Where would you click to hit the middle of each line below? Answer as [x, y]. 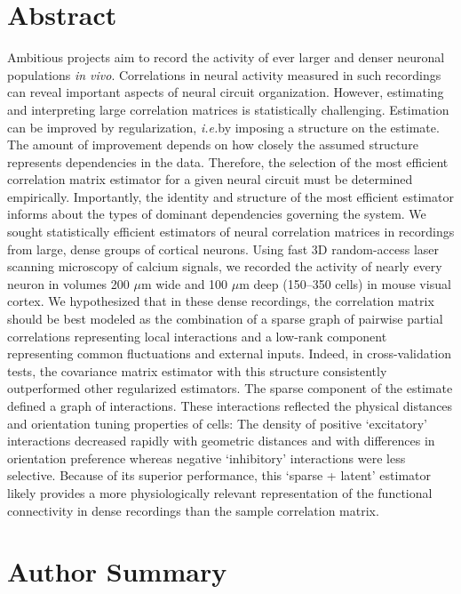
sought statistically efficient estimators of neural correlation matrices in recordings [231, 232]
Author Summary [117, 571]
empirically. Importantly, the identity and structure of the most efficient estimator [230, 196]
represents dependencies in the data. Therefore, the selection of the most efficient [228, 161]
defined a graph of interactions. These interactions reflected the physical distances [230, 405]
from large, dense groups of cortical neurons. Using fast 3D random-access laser [223, 249]
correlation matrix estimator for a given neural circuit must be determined [210, 179]
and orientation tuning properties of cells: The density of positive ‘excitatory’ [218, 423]
